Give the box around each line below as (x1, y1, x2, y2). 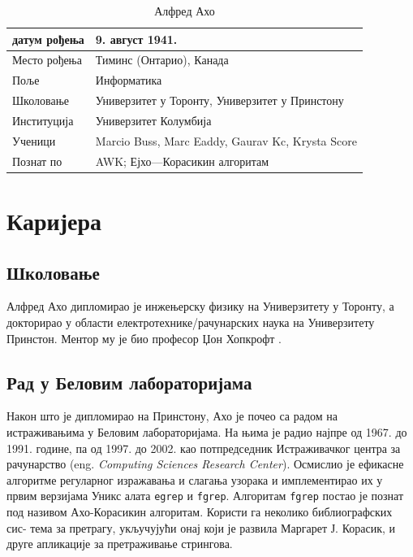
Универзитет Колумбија (95, 111, 212, 128)
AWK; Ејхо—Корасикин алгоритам (95, 152, 269, 169)
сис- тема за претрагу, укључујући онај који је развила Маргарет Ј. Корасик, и (6, 519, 396, 536)
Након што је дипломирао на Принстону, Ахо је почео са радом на (6, 407, 338, 424)
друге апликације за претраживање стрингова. (6, 535, 233, 552)
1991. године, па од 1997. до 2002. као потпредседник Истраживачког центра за (6, 439, 401, 456)
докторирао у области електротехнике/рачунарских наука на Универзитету (6, 313, 375, 330)
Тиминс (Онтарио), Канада (95, 51, 229, 68)
